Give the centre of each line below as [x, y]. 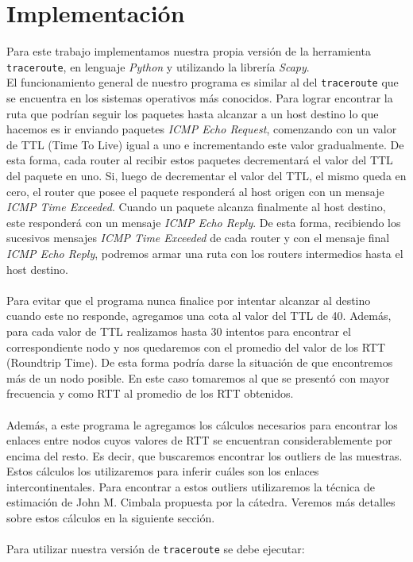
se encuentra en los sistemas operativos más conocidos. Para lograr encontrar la [200, 98]
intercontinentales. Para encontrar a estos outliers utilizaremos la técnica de [191, 486]
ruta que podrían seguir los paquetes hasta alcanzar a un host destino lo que [193, 113]
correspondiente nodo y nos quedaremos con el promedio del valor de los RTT [196, 346]
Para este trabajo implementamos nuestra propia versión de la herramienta [189, 51]
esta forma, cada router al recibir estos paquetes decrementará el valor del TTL [200, 160]
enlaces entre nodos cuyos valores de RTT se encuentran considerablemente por [199, 440]
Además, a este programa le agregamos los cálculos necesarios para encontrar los [202, 424]
